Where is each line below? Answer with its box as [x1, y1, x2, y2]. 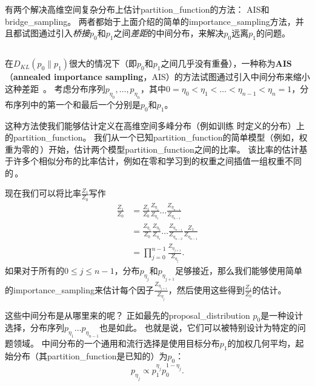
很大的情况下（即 [69, 57, 138, 70]
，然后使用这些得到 [168, 283, 245, 296]
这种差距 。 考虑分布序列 [5, 82, 105, 95]
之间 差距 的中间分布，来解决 [113, 27, 224, 39]
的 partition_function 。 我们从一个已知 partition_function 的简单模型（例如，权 [5, 131, 308, 144]
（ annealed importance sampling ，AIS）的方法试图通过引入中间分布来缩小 [5, 70, 310, 83]
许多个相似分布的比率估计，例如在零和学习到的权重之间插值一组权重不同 [13, 155, 302, 167]
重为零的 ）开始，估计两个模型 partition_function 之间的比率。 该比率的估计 [5, 142, 299, 155]
